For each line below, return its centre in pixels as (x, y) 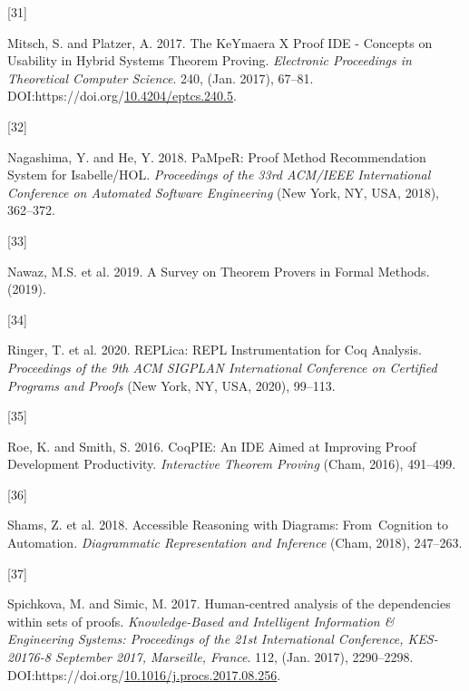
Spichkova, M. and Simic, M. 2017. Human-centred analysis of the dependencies (229, 603)
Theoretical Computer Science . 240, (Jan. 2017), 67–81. (161, 78)
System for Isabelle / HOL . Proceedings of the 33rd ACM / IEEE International (219, 175)
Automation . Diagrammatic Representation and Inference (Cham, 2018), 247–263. (235, 543)
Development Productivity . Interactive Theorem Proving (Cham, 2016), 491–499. (232, 464)
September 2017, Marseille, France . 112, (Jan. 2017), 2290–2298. (234, 657)
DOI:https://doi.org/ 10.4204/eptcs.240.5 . (122, 96)
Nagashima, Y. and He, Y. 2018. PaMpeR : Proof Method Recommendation (217, 156)
